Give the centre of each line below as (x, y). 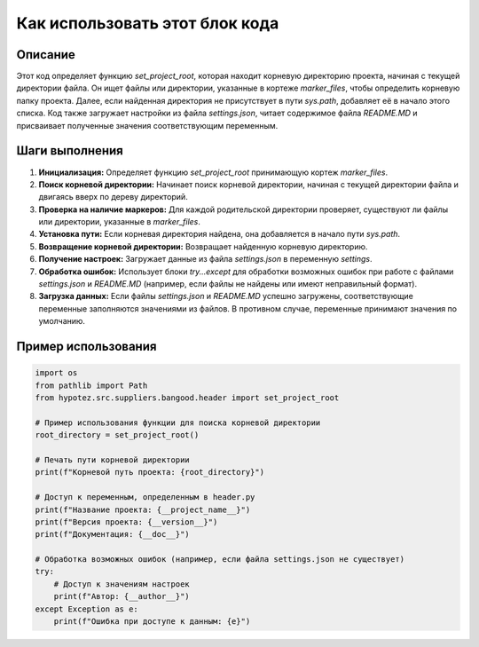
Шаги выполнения (70, 151)
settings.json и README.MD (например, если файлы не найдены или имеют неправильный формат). (228, 284)
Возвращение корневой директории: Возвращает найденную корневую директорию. (203, 246)
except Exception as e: (87, 609)
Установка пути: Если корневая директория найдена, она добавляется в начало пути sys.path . (220, 234)
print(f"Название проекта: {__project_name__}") (143, 509)
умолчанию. (62, 321)
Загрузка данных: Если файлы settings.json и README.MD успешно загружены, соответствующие (226, 296)
